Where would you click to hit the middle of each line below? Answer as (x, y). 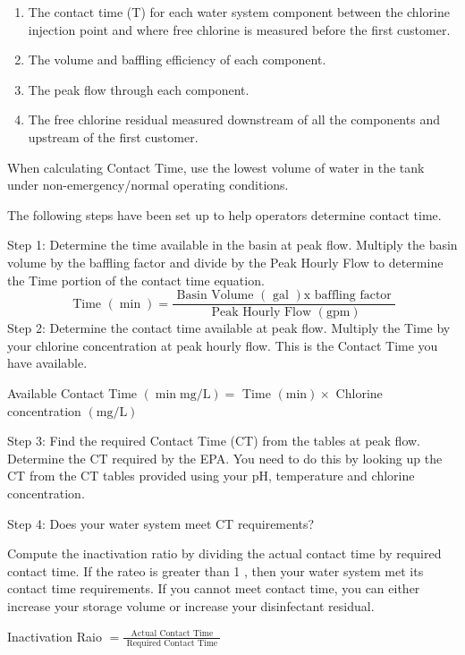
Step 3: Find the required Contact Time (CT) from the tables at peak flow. (214, 441)
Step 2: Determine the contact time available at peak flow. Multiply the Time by (229, 328)
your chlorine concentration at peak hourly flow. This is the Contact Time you (223, 345)
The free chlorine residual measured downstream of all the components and (234, 119)
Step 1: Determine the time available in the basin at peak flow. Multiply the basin (232, 245)
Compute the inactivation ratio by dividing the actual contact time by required (224, 553)
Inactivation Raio (55, 636)
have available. (47, 363)
